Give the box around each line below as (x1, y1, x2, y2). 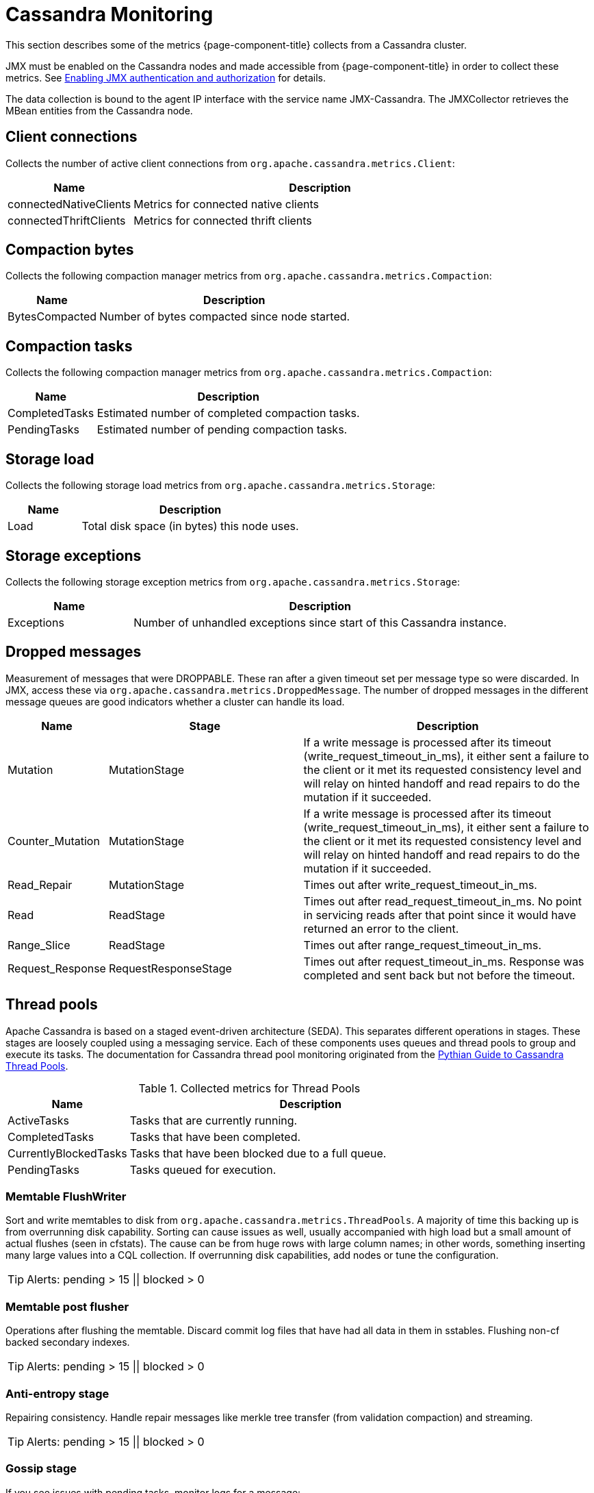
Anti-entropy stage (5, 1386, 109, 1401)
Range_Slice (8, 938, 70, 952)
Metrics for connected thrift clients (133, 213, 312, 227)
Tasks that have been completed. (129, 1129, 301, 1144)
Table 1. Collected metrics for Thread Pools (138, 1081, 361, 1095)
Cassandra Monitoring (5, 3, 214, 26)
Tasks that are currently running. (129, 1113, 298, 1127)
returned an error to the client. (303, 921, 459, 936)
